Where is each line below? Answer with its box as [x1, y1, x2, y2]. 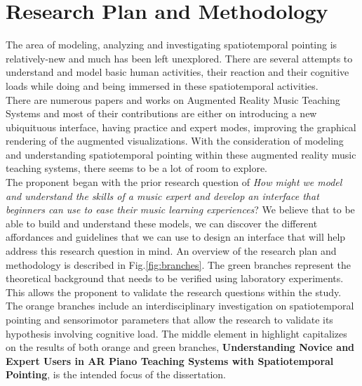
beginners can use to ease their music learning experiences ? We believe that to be [6, 202, 355, 217]
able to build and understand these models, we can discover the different [6, 215, 318, 230]
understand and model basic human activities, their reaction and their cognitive [6, 65, 349, 79]
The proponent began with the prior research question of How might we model [6, 175, 342, 189]
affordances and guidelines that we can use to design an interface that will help [6, 229, 346, 244]
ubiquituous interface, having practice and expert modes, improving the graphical [6, 119, 356, 134]
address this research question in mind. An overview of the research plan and [6, 244, 337, 258]
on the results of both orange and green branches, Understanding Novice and [6, 340, 355, 354]
